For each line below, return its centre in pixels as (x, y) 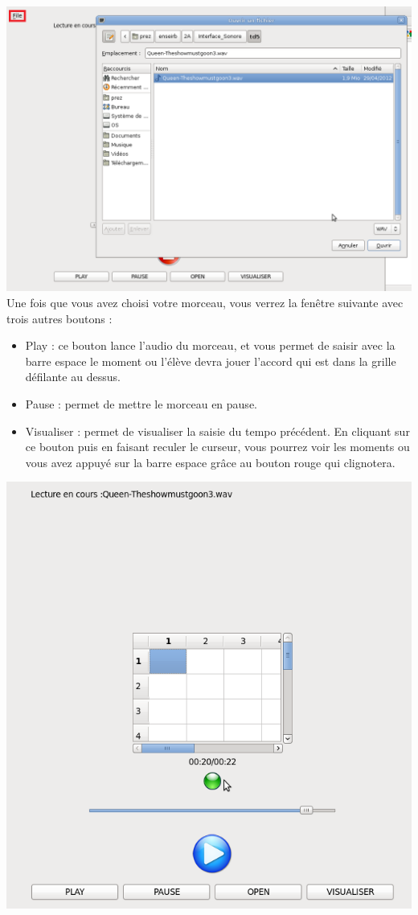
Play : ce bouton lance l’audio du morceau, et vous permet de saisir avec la (210, 345)
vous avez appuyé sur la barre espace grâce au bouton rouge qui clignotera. (210, 462)
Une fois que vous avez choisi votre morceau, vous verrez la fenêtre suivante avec (205, 302)
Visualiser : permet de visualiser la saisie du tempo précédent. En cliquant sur (217, 431)
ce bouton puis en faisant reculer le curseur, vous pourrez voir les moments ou (217, 447)
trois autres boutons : (59, 318)
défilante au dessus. (73, 377)
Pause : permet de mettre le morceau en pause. (141, 403)
